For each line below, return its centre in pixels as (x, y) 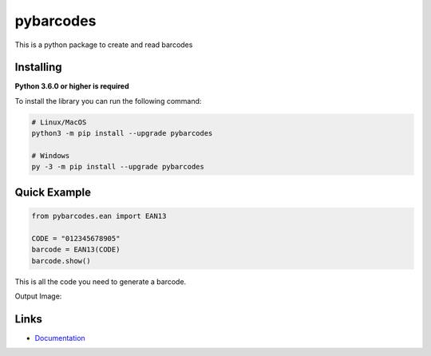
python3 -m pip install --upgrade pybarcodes (122, 133)
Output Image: (38, 296)
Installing (39, 67)
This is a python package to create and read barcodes (104, 45)
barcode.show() (61, 261)
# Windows (51, 156)
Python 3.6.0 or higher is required (72, 86)
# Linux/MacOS (59, 122)
